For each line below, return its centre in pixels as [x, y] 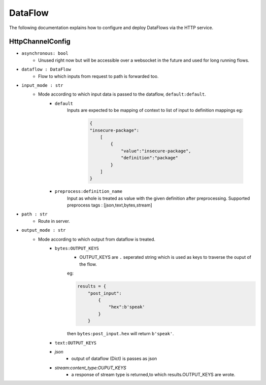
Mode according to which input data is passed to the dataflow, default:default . [122, 94]
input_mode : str [42, 86]
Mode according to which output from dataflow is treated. [97, 239]
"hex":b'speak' [127, 307]
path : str [34, 214]
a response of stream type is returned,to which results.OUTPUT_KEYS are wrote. [153, 375]
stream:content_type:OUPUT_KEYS [91, 368]
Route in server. [54, 221]
